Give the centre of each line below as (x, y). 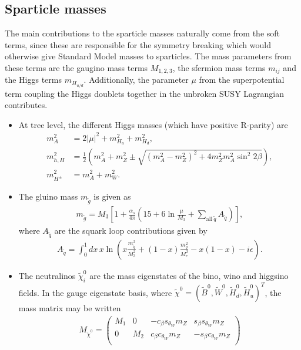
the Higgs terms (34, 80)
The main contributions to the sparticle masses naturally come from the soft (143, 33)
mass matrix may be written (70, 308)
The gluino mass (48, 196)
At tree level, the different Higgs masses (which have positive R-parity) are (153, 124)
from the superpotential (242, 80)
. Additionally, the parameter (136, 80)
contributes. (26, 105)
